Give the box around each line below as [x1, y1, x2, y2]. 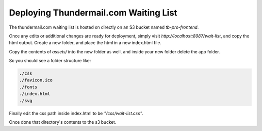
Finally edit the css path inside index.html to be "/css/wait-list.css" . [9, 110, 144, 116]
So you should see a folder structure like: [9, 58, 91, 64]
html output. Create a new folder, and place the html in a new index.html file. [9, 40, 162, 46]
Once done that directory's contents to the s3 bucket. [9, 119, 116, 125]
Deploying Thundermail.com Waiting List [9, 7, 178, 18]
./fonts [19, 84, 37, 90]
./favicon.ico [19, 78, 53, 83]
